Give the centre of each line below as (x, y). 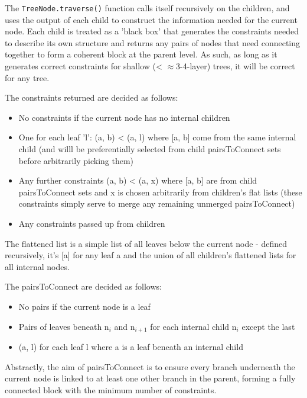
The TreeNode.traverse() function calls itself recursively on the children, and (147, 8)
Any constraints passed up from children (92, 223)
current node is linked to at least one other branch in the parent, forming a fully (150, 378)
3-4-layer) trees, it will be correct (236, 66)
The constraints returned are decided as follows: (92, 97)
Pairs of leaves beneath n (64, 326)
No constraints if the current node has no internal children (124, 117)
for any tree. (27, 77)
